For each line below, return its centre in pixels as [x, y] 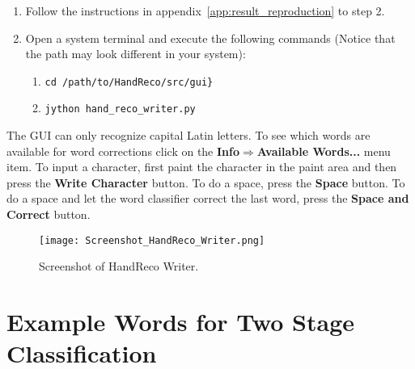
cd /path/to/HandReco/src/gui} [129, 82]
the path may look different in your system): [136, 54]
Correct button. [49, 214]
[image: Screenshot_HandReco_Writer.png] [152, 240]
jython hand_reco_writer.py [120, 109]
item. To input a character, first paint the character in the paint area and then [202, 167]
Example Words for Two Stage [180, 322]
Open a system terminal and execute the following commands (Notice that [210, 38]
